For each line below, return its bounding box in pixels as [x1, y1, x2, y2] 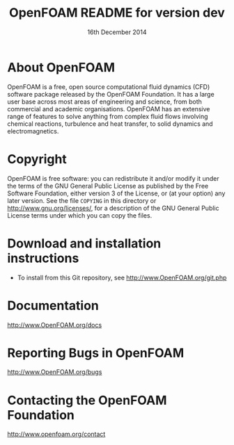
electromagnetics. [7, 127, 59, 135]
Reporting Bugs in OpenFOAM [7, 345, 185, 361]
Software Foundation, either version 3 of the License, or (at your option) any [7, 189, 226, 197]
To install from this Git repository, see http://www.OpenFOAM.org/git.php [17, 273, 227, 282]
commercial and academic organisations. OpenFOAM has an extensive [7, 104, 210, 113]
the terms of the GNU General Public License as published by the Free [7, 181, 209, 190]
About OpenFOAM [7, 59, 116, 75]
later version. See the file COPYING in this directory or [7, 196, 157, 204]
